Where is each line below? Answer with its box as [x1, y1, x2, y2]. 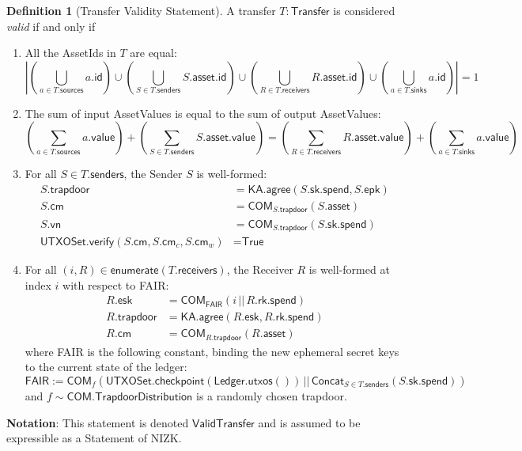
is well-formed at [308, 261, 390, 277]
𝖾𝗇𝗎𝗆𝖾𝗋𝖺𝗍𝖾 [110, 265, 159, 276]
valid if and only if [6, 17, 96, 34]
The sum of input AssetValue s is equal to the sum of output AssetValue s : [25, 104, 381, 121]
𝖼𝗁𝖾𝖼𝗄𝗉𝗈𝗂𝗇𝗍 [154, 375, 205, 387]
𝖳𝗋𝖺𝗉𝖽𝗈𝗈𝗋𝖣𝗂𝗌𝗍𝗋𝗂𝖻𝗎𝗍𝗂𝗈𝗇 [94, 391, 193, 403]
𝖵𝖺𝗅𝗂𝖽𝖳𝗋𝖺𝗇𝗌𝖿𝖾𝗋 [191, 418, 255, 430]
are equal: [130, 44, 177, 61]
